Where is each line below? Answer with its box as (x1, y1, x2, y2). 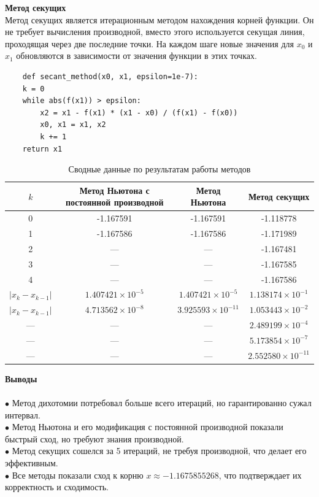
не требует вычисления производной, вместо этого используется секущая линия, (5, 25, 305, 38)
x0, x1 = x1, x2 (40, 120, 106, 129)
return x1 (22, 144, 63, 153)
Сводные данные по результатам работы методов (68, 163, 251, 175)
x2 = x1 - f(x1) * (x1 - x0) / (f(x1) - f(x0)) (40, 108, 238, 117)
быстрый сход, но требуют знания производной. (5, 432, 184, 445)
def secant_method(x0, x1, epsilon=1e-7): (22, 72, 198, 81)
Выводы (5, 372, 37, 385)
